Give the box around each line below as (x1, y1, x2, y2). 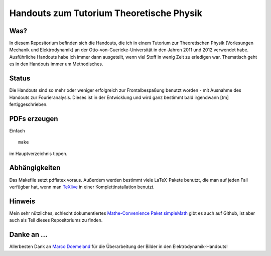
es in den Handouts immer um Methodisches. (9, 61, 103, 67)
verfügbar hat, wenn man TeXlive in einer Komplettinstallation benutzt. (9, 184, 155, 190)
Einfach (9, 127, 25, 134)
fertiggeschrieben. (9, 101, 48, 107)
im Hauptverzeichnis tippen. (9, 151, 68, 157)
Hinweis (9, 197, 35, 205)
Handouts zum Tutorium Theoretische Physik (9, 8, 203, 19)
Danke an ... (9, 230, 48, 239)
